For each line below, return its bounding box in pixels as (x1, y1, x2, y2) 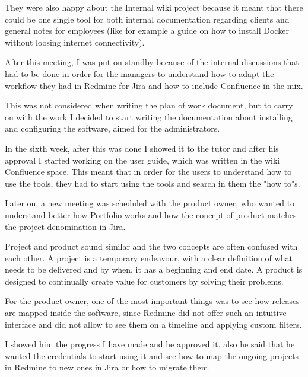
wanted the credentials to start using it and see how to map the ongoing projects (5, 349, 299, 362)
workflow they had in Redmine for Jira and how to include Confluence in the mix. (5, 79, 303, 91)
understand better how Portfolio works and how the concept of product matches (5, 208, 297, 221)
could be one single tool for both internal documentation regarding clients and (5, 12, 290, 25)
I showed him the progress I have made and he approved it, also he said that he (5, 338, 295, 350)
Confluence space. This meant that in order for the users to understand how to (5, 165, 292, 178)
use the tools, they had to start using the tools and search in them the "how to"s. (5, 177, 300, 189)
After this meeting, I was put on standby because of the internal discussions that (5, 56, 299, 68)
